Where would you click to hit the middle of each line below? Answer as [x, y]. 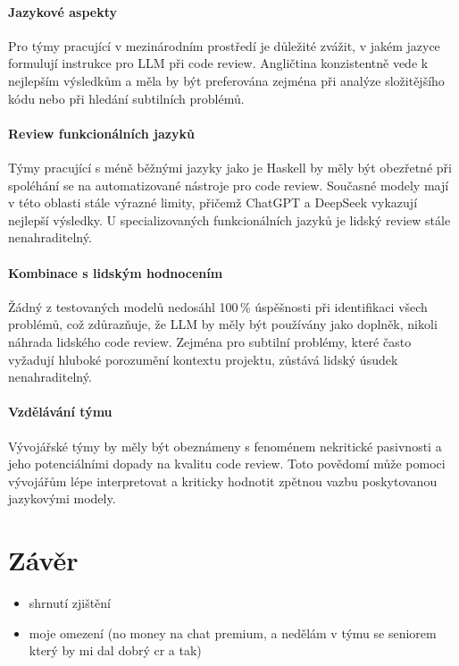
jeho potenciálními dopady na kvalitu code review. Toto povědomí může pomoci [227, 464]
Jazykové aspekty [63, 11]
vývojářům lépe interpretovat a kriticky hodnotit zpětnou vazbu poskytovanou [223, 481]
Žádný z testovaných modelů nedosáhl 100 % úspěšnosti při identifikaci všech [218, 306]
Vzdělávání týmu [60, 412]
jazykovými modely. [62, 498]
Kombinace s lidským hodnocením [116, 272]
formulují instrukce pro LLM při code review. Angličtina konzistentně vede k [218, 63]
